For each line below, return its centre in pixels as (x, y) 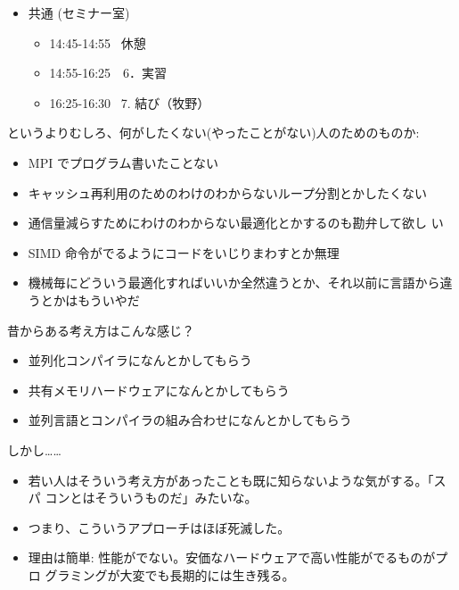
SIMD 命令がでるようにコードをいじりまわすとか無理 (184, 252)
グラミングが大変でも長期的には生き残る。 (170, 574)
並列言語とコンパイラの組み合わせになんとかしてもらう (190, 420)
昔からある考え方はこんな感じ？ (101, 330)
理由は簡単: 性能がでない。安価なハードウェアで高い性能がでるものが (232, 557)
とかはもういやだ (90, 299)
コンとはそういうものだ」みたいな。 (151, 498)
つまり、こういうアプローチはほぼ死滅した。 (159, 527)
